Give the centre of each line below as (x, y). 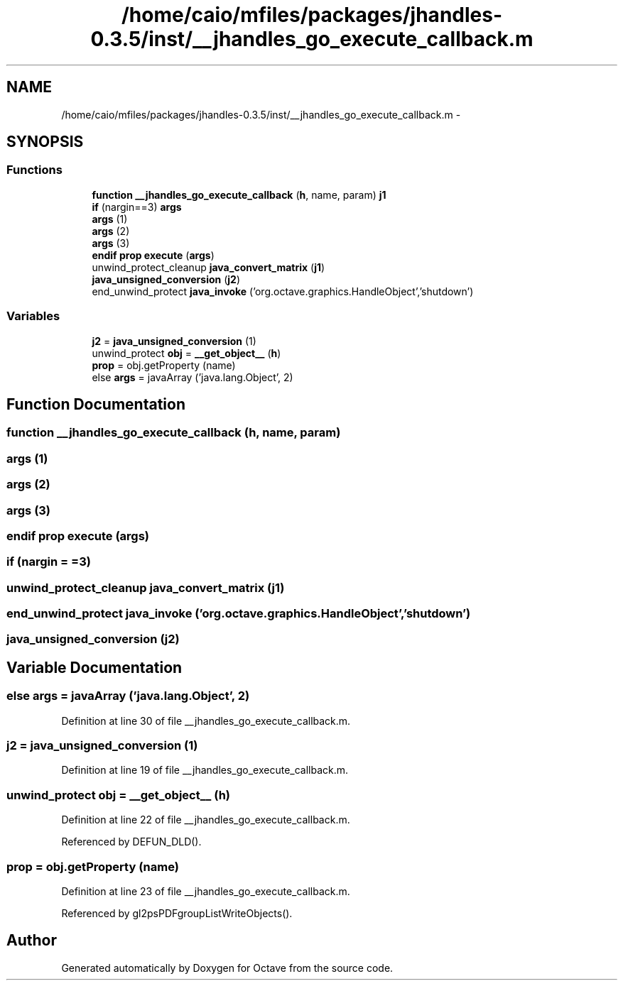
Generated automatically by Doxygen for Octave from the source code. (227, 968)
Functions (34, 170)
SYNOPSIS (45, 142)
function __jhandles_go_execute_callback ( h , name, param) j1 (239, 195)
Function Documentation (96, 404)
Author (32, 941)
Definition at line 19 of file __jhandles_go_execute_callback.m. (205, 770)
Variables (33, 316)
